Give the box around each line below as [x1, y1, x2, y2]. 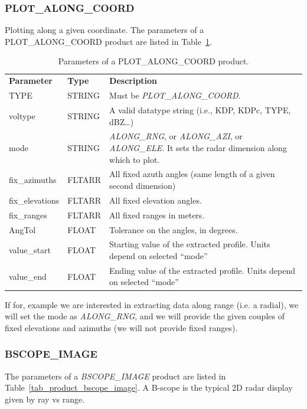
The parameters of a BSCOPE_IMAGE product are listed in [5, 369, 226, 382]
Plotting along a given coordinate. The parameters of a [5, 24, 204, 36]
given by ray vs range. [5, 392, 85, 405]
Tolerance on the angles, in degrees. [109, 223, 238, 235]
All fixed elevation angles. [109, 194, 202, 206]
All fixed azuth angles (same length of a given [109, 168, 275, 180]
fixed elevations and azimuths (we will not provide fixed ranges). [5, 321, 238, 333]
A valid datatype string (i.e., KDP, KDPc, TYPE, [109, 103, 291, 116]
